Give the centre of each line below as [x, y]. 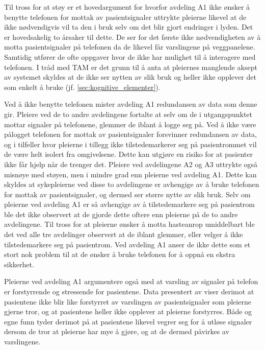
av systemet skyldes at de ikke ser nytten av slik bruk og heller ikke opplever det [130, 77]
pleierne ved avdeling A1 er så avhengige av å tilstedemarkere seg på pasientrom [129, 204]
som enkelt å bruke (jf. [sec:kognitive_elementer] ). [82, 87]
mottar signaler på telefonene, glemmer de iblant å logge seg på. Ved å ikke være [130, 124]
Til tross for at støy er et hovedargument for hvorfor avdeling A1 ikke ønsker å [127, 7]
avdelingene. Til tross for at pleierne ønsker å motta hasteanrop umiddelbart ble [129, 224]
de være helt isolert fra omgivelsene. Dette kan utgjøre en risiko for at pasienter [129, 154]
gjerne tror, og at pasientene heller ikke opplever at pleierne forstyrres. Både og [128, 311]
